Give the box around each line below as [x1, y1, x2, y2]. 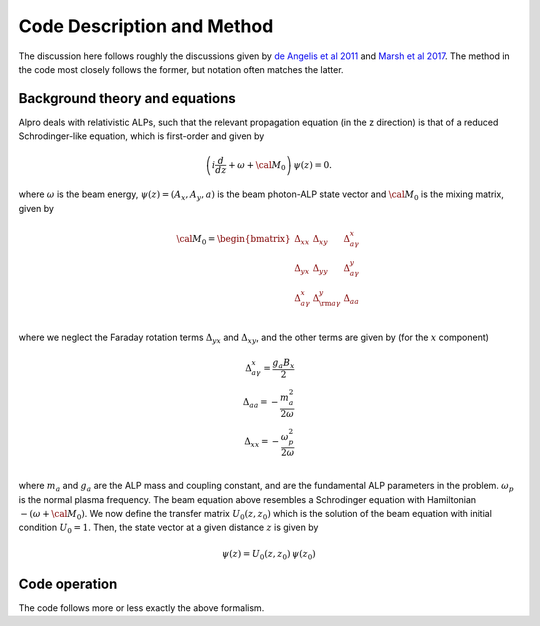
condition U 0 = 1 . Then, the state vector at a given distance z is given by [18, 521, 319, 536]
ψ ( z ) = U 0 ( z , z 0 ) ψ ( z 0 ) [221, 548, 317, 562]
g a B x [272, 356, 295, 370]
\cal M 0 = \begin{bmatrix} [176, 233, 291, 247]
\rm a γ [318, 298, 341, 308]
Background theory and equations [18, 90, 236, 107]
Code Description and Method [18, 15, 274, 37]
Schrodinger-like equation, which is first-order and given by [18, 130, 265, 142]
